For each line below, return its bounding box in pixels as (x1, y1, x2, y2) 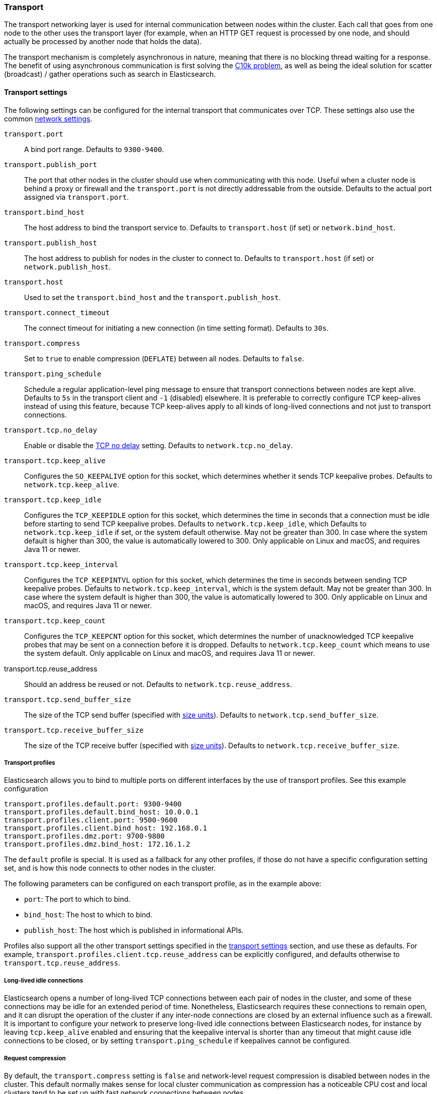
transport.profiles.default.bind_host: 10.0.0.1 (4, 808, 199, 816)
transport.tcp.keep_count (4, 616, 106, 625)
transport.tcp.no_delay (4, 426, 97, 434)
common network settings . (4, 114, 92, 123)
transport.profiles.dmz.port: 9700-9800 (4, 832, 165, 841)
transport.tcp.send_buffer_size (4, 695, 131, 704)
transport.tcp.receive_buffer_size (4, 726, 144, 734)
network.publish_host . (24, 262, 111, 271)
